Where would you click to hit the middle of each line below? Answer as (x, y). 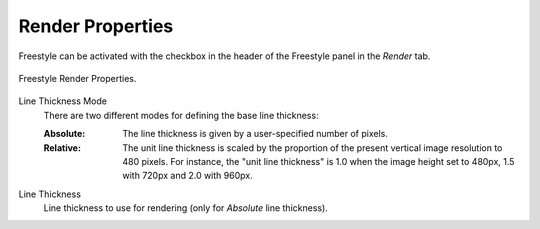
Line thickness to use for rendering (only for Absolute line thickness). (186, 208)
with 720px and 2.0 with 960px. (188, 176)
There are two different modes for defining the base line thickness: (181, 115)
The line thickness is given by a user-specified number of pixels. (255, 134)
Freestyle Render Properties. (77, 78)
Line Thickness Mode (62, 101)
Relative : (62, 147)
